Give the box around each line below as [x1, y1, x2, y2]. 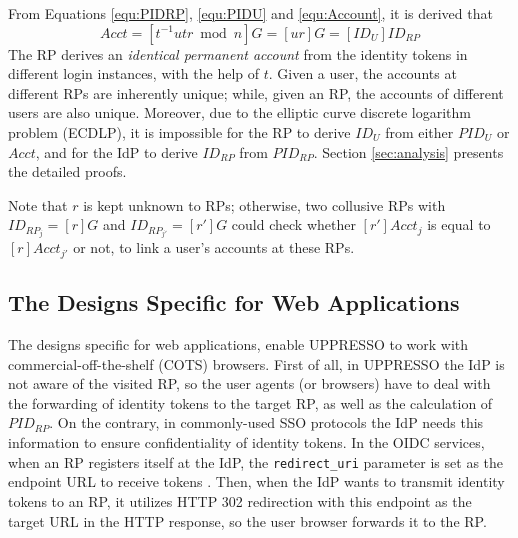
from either [385, 121, 454, 142]
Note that [8, 194, 68, 215]
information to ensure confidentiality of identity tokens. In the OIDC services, [8, 432, 485, 453]
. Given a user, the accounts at [268, 63, 457, 84]
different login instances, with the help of [8, 63, 260, 84]
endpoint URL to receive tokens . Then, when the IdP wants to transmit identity [8, 471, 505, 492]
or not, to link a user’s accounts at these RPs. [73, 237, 355, 258]
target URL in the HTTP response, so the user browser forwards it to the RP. [8, 510, 487, 531]
